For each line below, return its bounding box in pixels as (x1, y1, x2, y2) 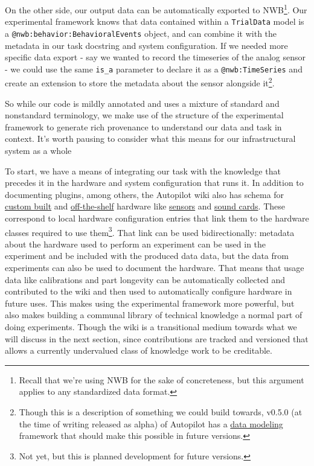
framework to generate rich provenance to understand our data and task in (5, 120, 282, 133)
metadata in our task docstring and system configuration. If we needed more (5, 39, 288, 51)
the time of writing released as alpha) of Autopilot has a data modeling (19, 417, 283, 430)
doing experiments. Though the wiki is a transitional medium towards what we (5, 321, 297, 333)
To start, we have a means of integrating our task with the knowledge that (5, 164, 281, 177)
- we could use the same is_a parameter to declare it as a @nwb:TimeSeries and (5, 62, 303, 75)
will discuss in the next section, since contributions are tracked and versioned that (5, 332, 309, 345)
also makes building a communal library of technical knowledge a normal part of (5, 308, 303, 321)
